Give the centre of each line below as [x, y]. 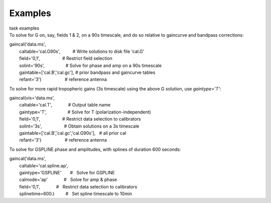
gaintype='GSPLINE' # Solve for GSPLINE [67, 172]
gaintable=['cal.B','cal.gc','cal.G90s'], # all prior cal [73, 133]
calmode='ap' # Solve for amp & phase [68, 180]
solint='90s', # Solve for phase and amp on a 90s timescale [91, 65]
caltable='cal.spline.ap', [44, 165]
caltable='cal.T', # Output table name [65, 105]
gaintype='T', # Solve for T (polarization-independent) [85, 112]
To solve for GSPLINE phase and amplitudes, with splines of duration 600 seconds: [95, 149]
